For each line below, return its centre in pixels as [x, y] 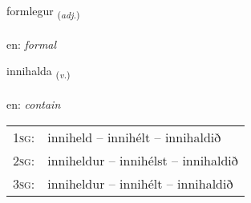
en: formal [32, 44]
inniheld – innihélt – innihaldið [134, 137]
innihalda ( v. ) [38, 72]
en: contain [34, 104]
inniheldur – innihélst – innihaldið [143, 160]
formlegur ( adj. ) [43, 12]
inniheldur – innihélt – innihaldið [140, 183]
